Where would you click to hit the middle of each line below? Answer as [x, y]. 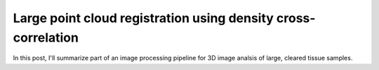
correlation [46, 37]
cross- [296, 18]
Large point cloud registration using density [143, 18]
